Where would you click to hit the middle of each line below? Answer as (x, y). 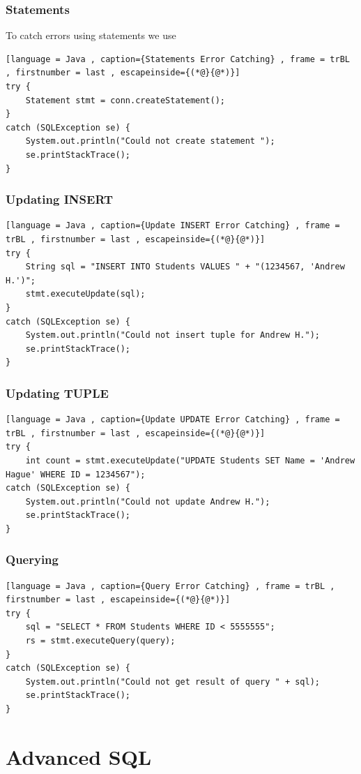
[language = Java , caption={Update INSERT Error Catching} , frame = (173, 226)
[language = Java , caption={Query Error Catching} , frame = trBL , (170, 586)
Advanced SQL (79, 756)
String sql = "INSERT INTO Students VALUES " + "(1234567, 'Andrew (185, 267)
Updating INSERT (60, 199)
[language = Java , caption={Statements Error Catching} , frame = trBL (178, 59)
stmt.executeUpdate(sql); (85, 294)
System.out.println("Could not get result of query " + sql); (173, 682)
